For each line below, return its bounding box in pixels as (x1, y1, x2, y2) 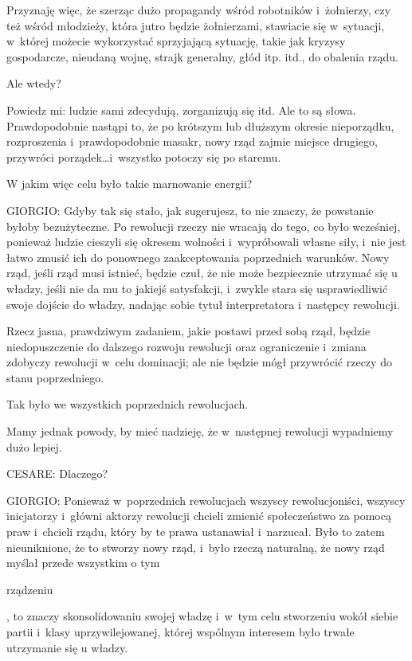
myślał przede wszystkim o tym (6, 554, 160, 571)
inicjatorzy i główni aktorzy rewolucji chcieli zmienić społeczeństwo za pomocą (6, 507, 391, 524)
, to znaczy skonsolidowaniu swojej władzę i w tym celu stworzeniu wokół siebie (6, 608, 398, 624)
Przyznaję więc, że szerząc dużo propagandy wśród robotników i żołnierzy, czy (6, 2, 391, 18)
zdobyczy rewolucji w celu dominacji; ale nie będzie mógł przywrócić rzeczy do (6, 354, 392, 370)
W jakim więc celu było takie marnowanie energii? (6, 175, 253, 192)
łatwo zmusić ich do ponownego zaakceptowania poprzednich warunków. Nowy (6, 248, 390, 265)
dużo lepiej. (6, 438, 62, 455)
